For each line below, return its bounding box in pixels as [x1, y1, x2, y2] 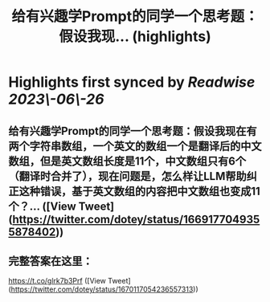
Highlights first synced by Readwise [8, 73, 256, 92]
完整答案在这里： [8, 254, 93, 267]
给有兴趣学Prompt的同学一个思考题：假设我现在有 [8, 124, 257, 137]
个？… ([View [8, 199, 76, 213]
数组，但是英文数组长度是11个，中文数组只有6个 [8, 154, 247, 168]
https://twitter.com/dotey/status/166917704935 [11, 212, 260, 226]
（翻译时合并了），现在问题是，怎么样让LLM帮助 [8, 169, 247, 183]
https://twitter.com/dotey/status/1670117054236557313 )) [10, 284, 198, 294]
